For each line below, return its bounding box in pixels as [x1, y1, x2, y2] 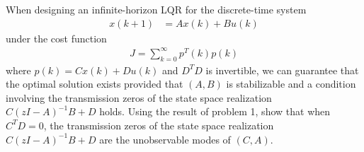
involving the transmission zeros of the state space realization [6, 90, 272, 105]
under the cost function [6, 30, 107, 45]
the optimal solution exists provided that [6, 76, 183, 91]
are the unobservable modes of [99, 131, 231, 146]
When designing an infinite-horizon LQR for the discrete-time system [6, 2, 307, 16]
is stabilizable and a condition [226, 76, 356, 91]
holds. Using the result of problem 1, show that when [99, 104, 331, 119]
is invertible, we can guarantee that [205, 62, 359, 77]
